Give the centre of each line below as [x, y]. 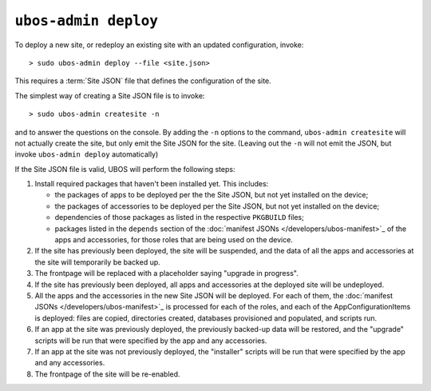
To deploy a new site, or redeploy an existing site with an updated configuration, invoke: [159, 45]
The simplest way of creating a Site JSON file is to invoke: [110, 95]
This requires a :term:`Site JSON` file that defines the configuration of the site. [143, 81]
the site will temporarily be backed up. [98, 262]
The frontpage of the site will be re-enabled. [107, 374]
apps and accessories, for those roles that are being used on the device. [174, 240]
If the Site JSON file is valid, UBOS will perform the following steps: [125, 169]
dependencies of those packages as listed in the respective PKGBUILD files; [180, 217]
